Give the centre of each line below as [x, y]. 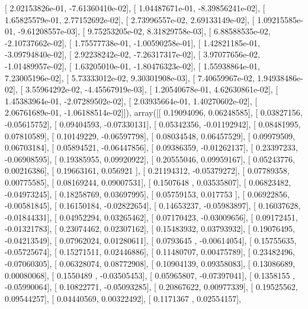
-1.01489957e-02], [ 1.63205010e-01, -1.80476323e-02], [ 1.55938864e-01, [132, 66]
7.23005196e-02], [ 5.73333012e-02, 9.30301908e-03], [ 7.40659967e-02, [130, 77]
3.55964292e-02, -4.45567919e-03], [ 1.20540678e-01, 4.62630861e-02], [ [152, 89]
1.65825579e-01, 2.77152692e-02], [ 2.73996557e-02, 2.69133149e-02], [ [130, 19]
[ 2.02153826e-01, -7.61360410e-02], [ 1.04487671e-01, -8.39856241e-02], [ [135, 8]
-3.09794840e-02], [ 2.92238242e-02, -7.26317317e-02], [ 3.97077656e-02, [132, 54]
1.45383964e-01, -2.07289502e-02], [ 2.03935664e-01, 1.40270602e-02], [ [131, 101]
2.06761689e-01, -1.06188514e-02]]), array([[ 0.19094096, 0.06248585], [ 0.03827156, [154, 112]
